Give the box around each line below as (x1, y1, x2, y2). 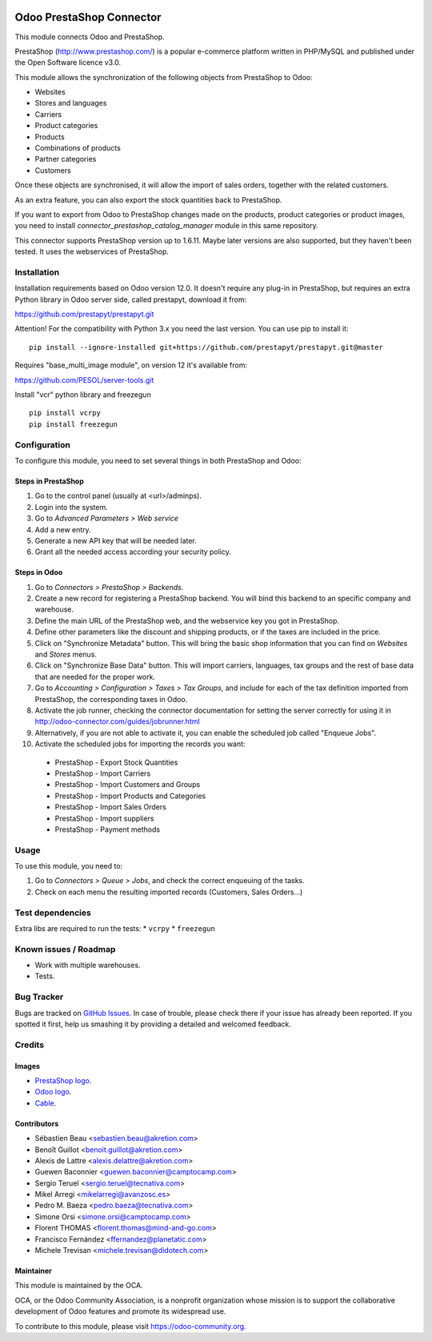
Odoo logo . (34, 1087, 72, 1097)
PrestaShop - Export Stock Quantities (54, 757, 178, 767)
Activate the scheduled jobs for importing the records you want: (34, 739, 246, 749)
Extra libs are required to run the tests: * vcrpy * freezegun (14, 923, 215, 933)
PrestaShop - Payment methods (54, 825, 160, 834)
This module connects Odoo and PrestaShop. (14, 32, 165, 42)
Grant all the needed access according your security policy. (34, 547, 232, 556)
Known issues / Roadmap (14, 943, 116, 954)
